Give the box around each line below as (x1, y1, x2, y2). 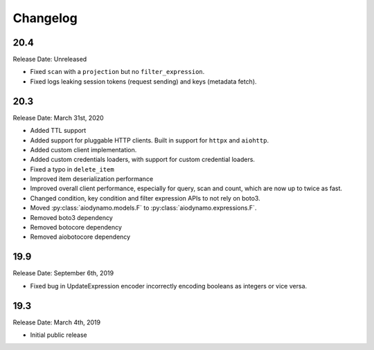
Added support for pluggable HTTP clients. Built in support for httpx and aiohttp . (30, 136, 269, 145)
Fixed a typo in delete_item (30, 165, 114, 173)
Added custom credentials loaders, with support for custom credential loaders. (30, 156, 256, 164)
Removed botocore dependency (30, 223, 123, 232)
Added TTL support (30, 127, 87, 135)
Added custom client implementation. (30, 145, 137, 154)
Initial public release (30, 331, 88, 339)
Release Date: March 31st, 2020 (12, 113, 104, 122)
